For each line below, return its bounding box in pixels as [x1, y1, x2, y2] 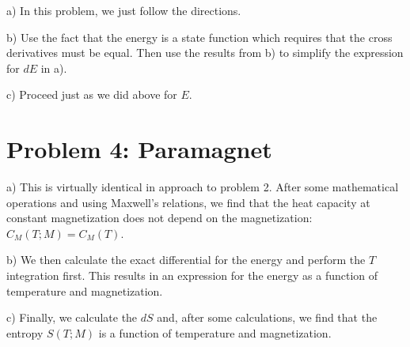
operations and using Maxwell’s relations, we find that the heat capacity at [6, 194, 370, 210]
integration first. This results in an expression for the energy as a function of [6, 267, 378, 284]
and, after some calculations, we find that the [157, 309, 378, 326]
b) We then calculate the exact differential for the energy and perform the [6, 251, 366, 268]
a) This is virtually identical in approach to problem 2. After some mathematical [6, 179, 399, 195]
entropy [6, 324, 44, 341]
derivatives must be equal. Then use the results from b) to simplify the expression [6, 44, 404, 61]
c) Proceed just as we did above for [6, 86, 177, 103]
